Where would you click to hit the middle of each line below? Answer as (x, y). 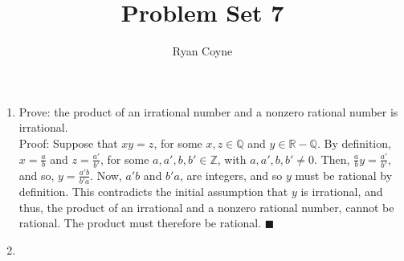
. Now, (106, 175)
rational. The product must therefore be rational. (140, 223)
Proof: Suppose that (68, 143)
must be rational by (344, 175)
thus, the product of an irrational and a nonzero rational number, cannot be (206, 207)
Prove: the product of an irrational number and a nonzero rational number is (208, 111)
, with (232, 159)
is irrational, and (342, 192)
